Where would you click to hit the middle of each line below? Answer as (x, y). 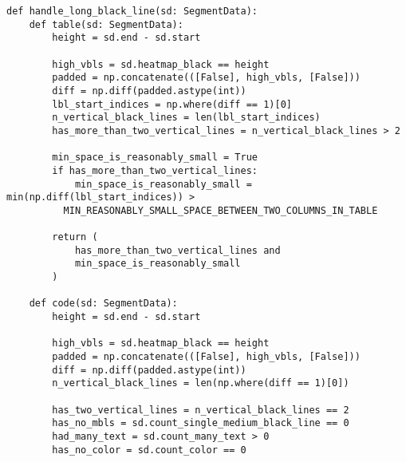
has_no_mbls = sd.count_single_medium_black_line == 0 (201, 423)
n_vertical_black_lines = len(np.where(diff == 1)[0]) (201, 383)
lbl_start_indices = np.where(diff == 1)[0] (172, 104)
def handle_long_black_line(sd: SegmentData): (132, 11)
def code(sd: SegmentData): (103, 304)
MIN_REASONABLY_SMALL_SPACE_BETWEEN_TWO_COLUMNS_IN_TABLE (221, 210)
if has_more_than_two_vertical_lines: (155, 170)
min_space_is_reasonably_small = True (155, 158)
